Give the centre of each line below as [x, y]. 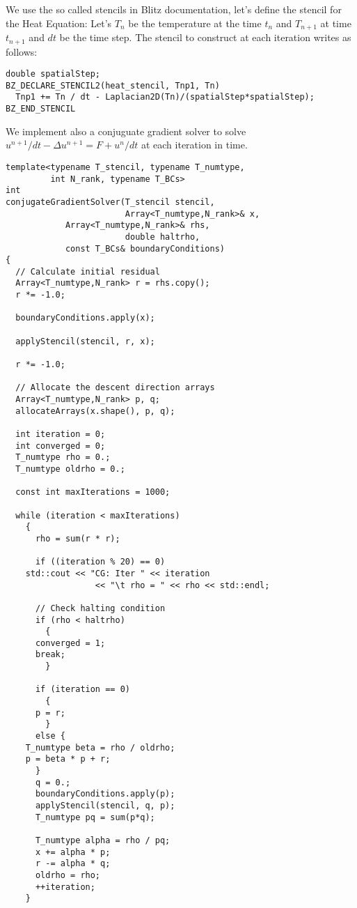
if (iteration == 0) [82, 690]
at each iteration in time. [194, 145]
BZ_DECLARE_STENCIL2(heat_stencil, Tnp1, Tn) [113, 85]
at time [336, 23]
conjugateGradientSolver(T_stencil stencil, [110, 202]
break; [50, 655]
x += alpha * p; [73, 852]
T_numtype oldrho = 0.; [70, 469]
